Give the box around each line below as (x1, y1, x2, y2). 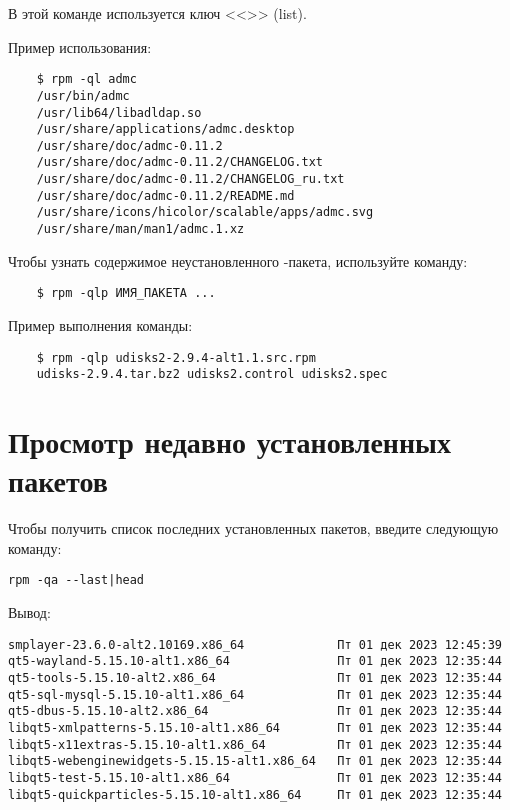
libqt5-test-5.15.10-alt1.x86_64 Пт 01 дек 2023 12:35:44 (8, 770, 502, 785)
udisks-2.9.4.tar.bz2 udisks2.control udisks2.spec (36, 367, 388, 382)
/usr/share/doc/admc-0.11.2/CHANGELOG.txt (36, 155, 323, 170)
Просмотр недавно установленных (8, 421, 451, 462)
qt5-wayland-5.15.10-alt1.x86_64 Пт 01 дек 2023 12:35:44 (8, 654, 502, 669)
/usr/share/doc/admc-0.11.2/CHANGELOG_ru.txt (36, 172, 345, 187)
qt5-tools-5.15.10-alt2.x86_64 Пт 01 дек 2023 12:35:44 (8, 670, 502, 685)
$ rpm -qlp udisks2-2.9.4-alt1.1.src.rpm (36, 350, 316, 365)
